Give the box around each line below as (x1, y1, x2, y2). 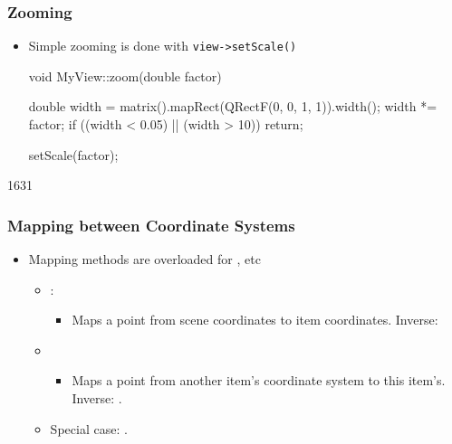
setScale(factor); (28, 145, 119, 164)
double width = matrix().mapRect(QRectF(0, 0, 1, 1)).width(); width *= (28, 97, 438, 116)
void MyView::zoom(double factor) (28, 66, 222, 85)
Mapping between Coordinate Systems (7, 213, 295, 236)
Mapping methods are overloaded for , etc (28, 250, 261, 269)
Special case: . (50, 419, 128, 438)
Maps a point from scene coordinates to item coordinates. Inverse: (72, 310, 438, 329)
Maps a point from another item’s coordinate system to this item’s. (72, 371, 446, 390)
